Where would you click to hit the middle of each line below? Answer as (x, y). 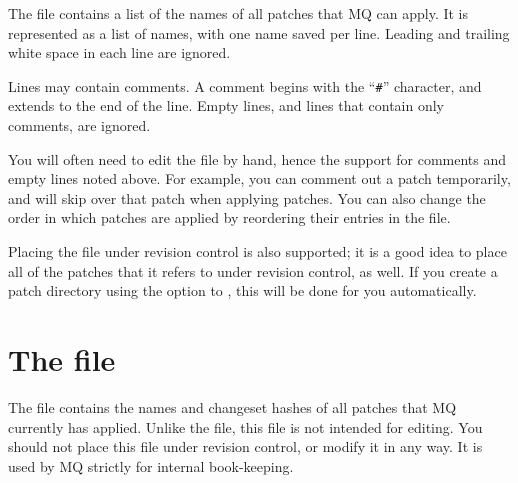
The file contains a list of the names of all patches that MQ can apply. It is (238, 13)
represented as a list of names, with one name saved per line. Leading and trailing (259, 32)
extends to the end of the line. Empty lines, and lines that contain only (226, 105)
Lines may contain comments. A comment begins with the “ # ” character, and (245, 85)
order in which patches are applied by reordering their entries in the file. (229, 217)
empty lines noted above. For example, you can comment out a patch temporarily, (259, 178)
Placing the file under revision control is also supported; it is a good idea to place (257, 251)
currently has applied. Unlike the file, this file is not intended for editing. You (245, 426)
